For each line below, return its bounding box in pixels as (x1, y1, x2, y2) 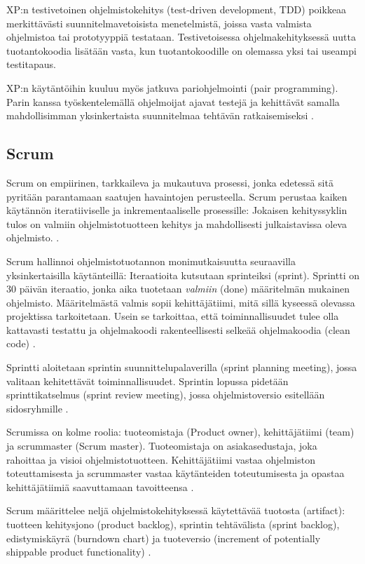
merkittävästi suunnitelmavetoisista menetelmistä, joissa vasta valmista (6, 15, 312, 30)
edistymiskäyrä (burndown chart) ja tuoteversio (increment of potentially (6, 530, 321, 545)
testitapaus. (6, 57, 56, 72)
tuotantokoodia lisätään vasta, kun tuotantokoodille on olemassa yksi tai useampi (6, 43, 357, 58)
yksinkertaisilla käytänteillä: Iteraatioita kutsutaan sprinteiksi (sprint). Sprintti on (6, 267, 359, 282)
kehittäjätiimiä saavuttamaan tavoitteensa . (6, 479, 194, 494)
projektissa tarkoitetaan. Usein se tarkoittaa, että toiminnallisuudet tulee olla (6, 309, 339, 323)
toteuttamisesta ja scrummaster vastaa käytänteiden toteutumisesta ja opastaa (6, 466, 345, 481)
